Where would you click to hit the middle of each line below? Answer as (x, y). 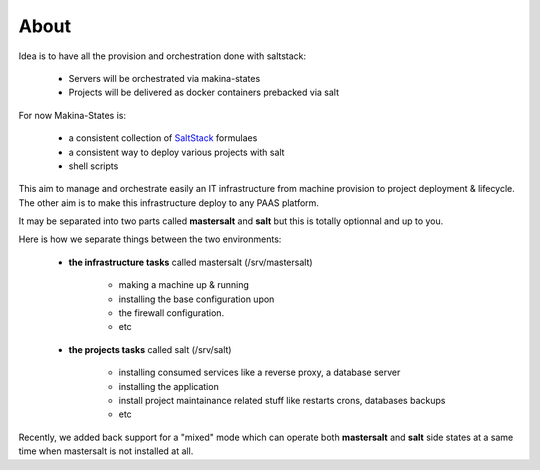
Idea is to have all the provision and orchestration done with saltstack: (162, 56)
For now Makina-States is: (72, 115)
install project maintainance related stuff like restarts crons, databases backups (282, 400)
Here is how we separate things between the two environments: (150, 239)
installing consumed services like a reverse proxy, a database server (259, 372)
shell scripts (93, 166)
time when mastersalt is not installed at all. (106, 451)
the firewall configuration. (171, 313)
